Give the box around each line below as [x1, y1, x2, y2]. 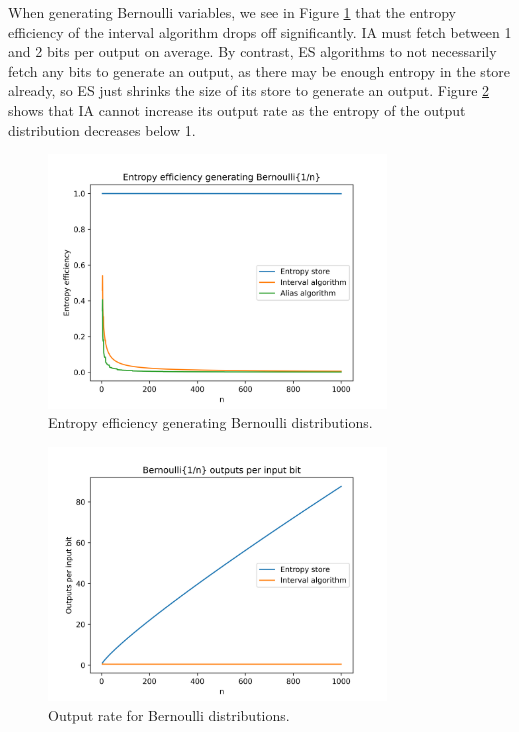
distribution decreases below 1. [8, 119, 196, 140]
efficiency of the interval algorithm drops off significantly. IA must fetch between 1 [8, 21, 512, 42]
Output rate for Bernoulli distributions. [48, 704, 290, 725]
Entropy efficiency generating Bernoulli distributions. [48, 412, 373, 433]
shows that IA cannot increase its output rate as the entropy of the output [8, 99, 466, 120]
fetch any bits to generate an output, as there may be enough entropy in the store [8, 60, 511, 81]
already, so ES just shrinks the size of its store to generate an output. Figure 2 [8, 80, 490, 101]
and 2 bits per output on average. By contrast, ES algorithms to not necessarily [8, 41, 497, 62]
